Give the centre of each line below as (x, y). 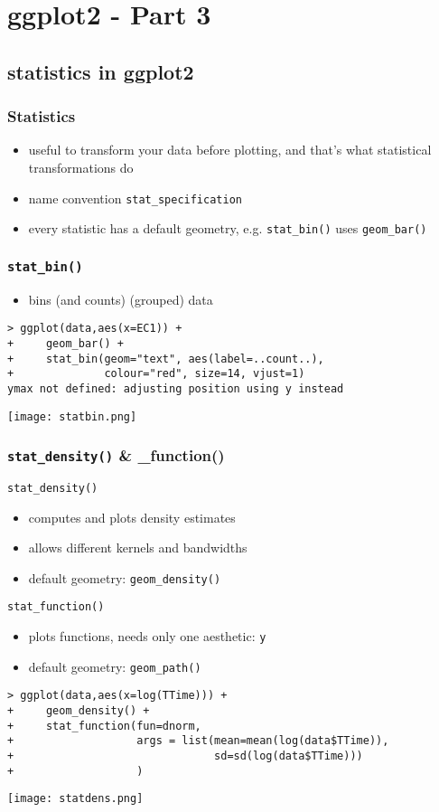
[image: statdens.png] (75, 799)
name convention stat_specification (135, 198)
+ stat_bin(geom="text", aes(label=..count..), (166, 359)
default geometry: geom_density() (125, 577)
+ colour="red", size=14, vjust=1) (156, 374)
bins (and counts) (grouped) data (121, 299)
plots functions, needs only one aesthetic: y (147, 636)
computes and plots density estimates (132, 517)
